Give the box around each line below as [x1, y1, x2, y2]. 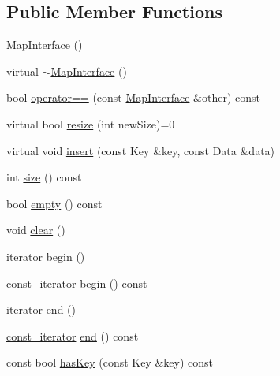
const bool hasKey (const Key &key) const [6, 354, 214, 370]
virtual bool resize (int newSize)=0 [6, 115, 175, 132]
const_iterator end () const [6, 327, 139, 344]
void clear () [6, 222, 65, 238]
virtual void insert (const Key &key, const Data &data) [6, 142, 275, 158]
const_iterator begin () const [6, 274, 147, 291]
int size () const [6, 169, 82, 185]
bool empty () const [6, 195, 103, 211]
